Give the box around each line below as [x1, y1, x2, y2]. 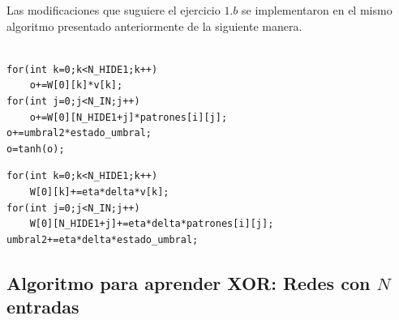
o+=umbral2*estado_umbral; [6, 127, 152, 139]
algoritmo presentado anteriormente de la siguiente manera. [6, 17, 302, 34]
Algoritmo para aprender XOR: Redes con [6, 270, 371, 295]
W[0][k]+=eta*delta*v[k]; [29, 186, 169, 198]
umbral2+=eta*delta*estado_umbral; [6, 233, 199, 245]
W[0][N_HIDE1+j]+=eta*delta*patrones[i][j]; [29, 218, 274, 230]
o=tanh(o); [6, 143, 65, 155]
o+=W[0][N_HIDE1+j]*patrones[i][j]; [29, 111, 228, 123]
